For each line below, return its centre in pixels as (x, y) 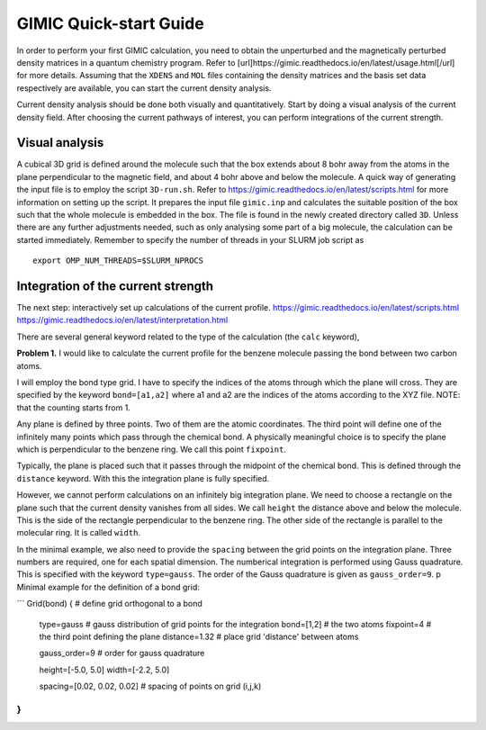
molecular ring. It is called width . (79, 533)
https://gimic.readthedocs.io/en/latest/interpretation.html (122, 320)
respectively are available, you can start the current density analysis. (144, 88)
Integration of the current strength (115, 286)
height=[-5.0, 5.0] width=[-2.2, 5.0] (104, 670)
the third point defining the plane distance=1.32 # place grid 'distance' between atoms (199, 637)
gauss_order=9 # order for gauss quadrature (122, 653)
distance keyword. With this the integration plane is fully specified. (143, 478)
